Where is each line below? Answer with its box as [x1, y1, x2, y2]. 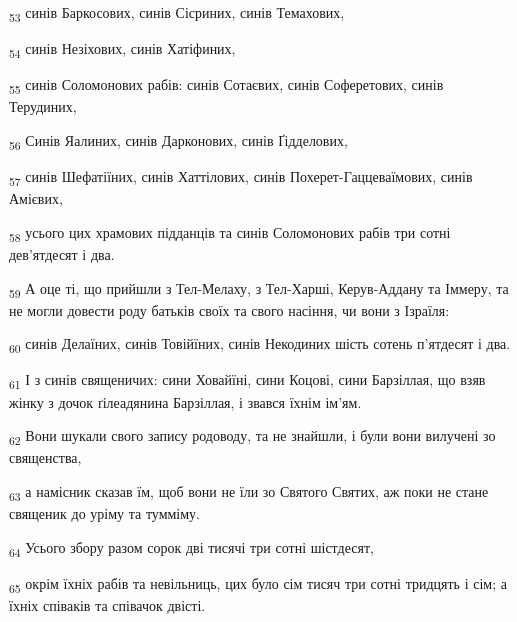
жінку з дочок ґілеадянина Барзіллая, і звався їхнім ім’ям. [9, 391, 362, 412]
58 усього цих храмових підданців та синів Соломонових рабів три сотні [9, 221, 451, 245]
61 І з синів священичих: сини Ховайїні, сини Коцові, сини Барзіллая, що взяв [9, 369, 486, 393]
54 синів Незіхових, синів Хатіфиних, [9, 38, 236, 61]
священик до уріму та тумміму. [9, 502, 200, 523]
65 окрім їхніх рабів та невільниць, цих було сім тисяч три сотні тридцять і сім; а [9, 572, 507, 596]
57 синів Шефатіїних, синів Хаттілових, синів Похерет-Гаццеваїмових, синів [9, 166, 473, 189]
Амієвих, [9, 188, 63, 209]
